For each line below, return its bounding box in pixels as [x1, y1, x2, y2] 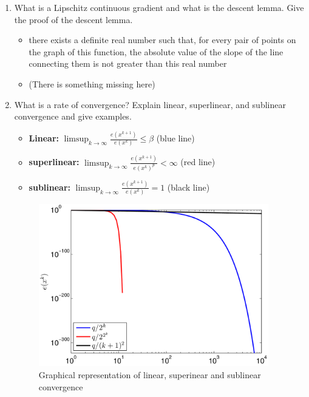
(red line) [180, 155, 216, 168]
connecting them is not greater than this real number [29, 57, 227, 70]
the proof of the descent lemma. [14, 13, 133, 25]
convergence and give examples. [14, 110, 132, 123]
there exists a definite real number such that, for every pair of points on [29, 33, 296, 46]
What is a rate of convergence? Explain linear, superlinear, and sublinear [14, 98, 286, 110]
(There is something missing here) [29, 77, 155, 90]
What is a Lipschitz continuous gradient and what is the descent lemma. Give [14, 1, 304, 13]
